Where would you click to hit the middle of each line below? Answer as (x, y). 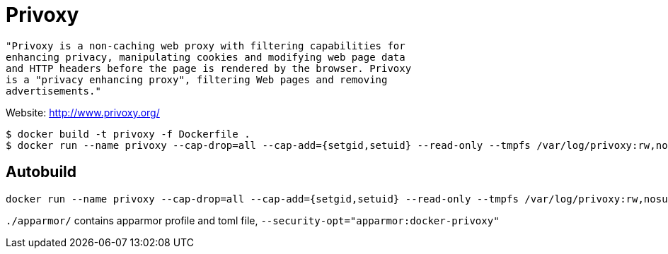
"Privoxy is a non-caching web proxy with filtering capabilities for (206, 46)
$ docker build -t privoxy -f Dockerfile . (128, 134)
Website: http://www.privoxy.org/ (83, 112)
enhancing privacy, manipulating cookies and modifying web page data (206, 57)
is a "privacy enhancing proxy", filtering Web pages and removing (197, 79)
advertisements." (53, 91)
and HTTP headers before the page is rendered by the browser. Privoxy (209, 68)
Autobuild (41, 172)
